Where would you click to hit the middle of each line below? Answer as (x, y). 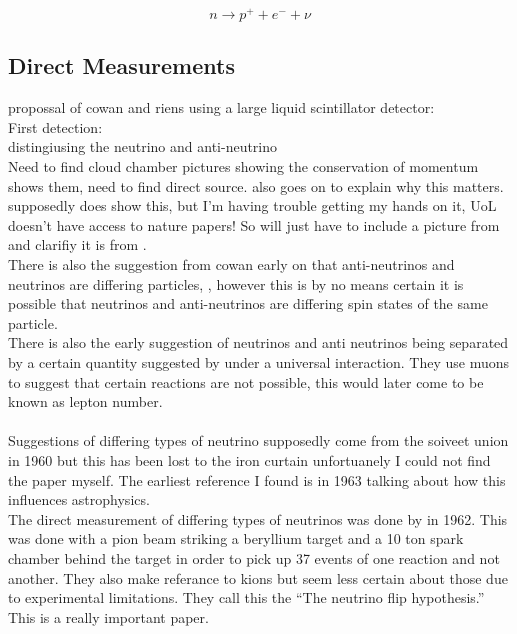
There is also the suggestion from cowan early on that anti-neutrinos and (231, 264)
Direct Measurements (121, 65)
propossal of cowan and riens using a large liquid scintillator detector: (221, 107)
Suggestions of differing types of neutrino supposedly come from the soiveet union (258, 440)
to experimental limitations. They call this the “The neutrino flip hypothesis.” (246, 597)
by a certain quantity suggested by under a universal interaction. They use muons (259, 362)
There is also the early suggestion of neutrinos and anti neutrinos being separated (258, 342)
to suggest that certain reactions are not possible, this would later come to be (246, 381)
